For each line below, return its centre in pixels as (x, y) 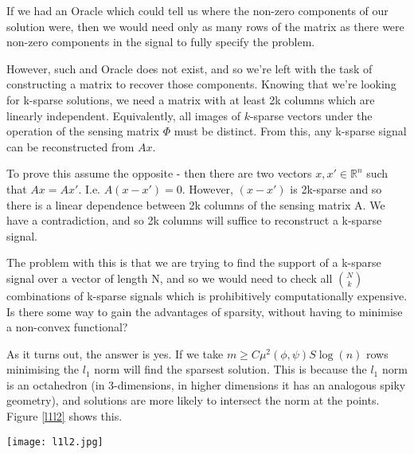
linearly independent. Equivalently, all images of (123, 115)
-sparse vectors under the (311, 115)
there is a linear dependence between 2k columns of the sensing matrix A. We (196, 204)
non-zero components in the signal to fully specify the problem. (161, 42)
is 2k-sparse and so (336, 188)
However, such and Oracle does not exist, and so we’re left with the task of (189, 68)
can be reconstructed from (70, 146)
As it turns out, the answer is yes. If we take (115, 353)
